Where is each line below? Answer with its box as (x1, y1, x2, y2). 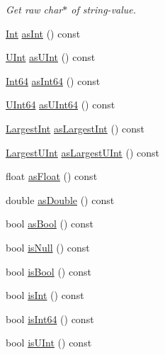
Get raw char (6, 2, 63, 16)
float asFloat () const (6, 169, 98, 184)
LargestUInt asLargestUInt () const (6, 145, 159, 159)
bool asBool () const (6, 216, 94, 231)
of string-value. (71, 2, 137, 16)
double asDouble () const (6, 192, 115, 207)
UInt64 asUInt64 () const (6, 97, 115, 112)
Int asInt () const (6, 26, 81, 40)
